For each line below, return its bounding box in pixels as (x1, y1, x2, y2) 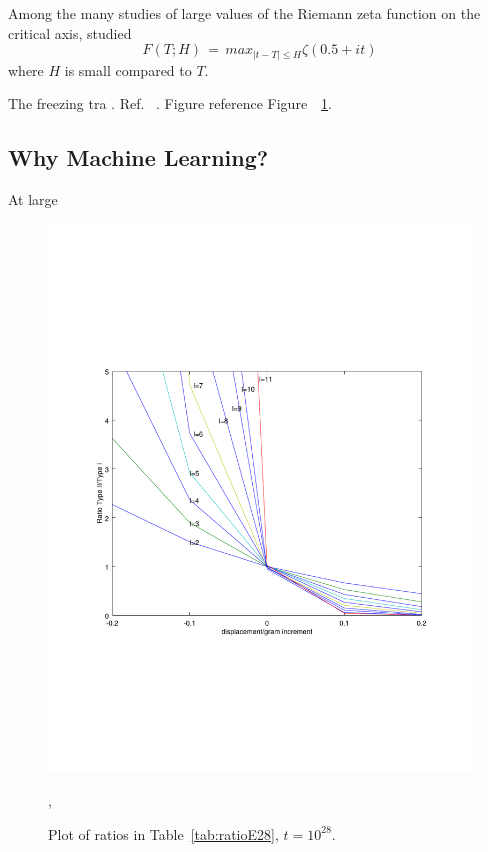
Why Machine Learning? (8, 142, 269, 173)
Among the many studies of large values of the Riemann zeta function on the (8, 3, 481, 23)
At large (8, 189, 58, 210)
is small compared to (64, 59, 192, 80)
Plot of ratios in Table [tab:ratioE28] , (48, 823, 279, 844)
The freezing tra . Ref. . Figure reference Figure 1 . (8, 93, 332, 114)
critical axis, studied (8, 22, 132, 43)
